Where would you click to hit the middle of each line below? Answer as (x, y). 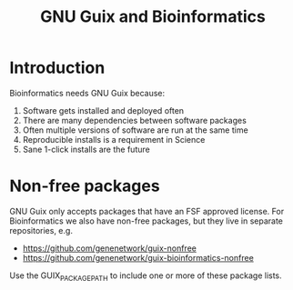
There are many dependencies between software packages (135, 120)
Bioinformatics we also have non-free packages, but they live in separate (146, 221)
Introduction (57, 68)
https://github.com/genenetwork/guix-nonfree (110, 248)
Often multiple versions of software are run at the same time (135, 130)
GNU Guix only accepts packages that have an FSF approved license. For (147, 211)
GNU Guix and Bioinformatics (153, 17)
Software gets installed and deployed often (103, 110)
